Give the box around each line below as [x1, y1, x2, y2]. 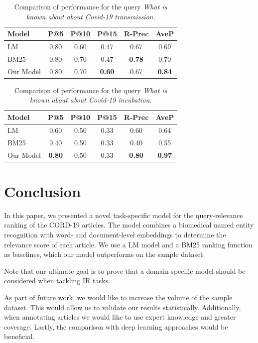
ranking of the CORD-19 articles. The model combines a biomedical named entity [4, 220, 254, 230]
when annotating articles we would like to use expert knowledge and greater [4, 312, 236, 322]
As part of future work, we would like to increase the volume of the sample [4, 292, 233, 302]
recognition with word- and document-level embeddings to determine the [4, 229, 226, 239]
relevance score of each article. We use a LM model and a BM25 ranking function [4, 239, 253, 249]
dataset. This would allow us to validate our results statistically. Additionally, [4, 302, 241, 312]
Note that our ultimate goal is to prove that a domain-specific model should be [4, 265, 246, 276]
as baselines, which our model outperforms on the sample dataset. [4, 249, 205, 259]
